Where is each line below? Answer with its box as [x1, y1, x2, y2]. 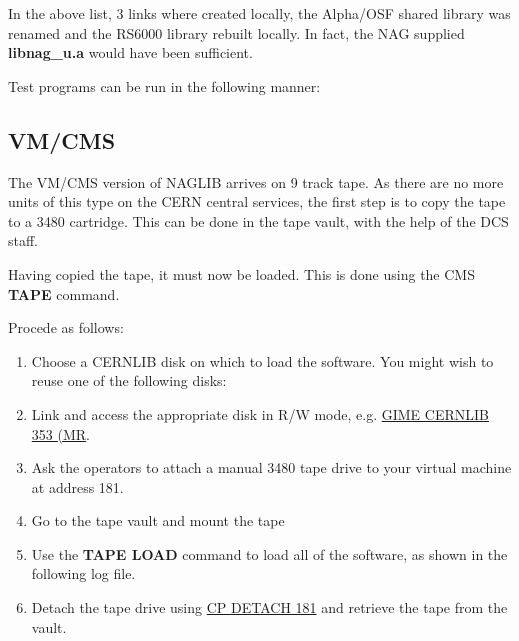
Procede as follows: [8, 317, 124, 338]
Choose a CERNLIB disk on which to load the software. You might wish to [31, 350, 494, 371]
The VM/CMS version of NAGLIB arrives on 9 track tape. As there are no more [8, 171, 504, 192]
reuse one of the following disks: [31, 370, 227, 391]
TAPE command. [8, 283, 120, 304]
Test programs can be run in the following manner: [8, 75, 321, 96]
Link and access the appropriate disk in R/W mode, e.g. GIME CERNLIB [31, 403, 489, 424]
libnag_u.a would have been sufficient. [8, 42, 253, 63]
